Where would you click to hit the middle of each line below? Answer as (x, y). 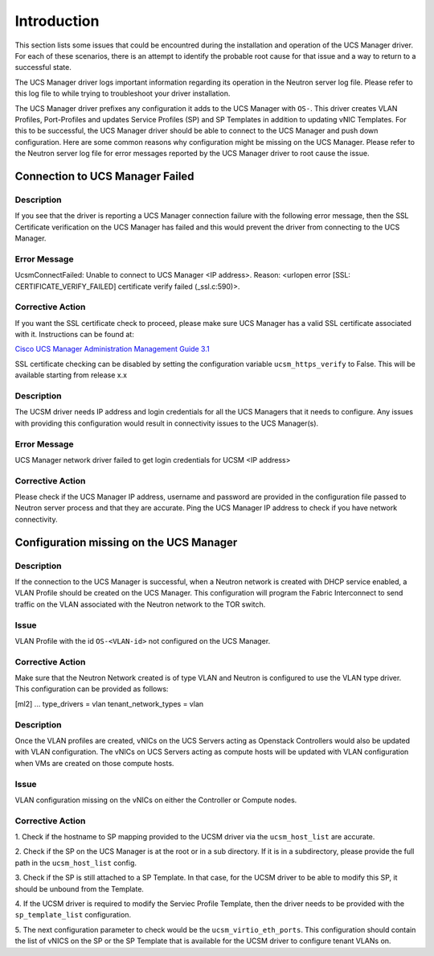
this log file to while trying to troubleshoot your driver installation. (123, 93)
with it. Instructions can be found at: (74, 335)
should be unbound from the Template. (80, 888)
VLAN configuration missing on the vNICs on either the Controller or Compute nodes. (156, 800)
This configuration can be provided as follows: (92, 689)
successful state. (43, 68)
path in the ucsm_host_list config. (76, 863)
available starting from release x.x (71, 375)
